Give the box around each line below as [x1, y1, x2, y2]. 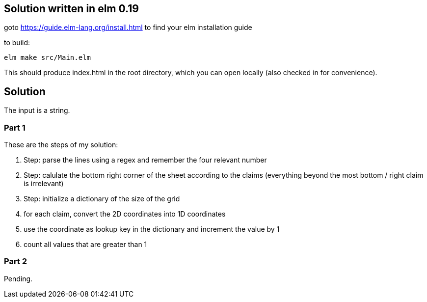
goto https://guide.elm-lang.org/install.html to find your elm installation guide [4, 23, 252, 32]
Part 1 [4, 122, 26, 133]
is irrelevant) [24, 179, 64, 188]
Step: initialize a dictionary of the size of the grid [24, 194, 180, 203]
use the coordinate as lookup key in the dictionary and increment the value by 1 [24, 225, 280, 234]
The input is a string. [4, 106, 70, 115]
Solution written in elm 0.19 [4, 2, 139, 15]
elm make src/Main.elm [4, 54, 91, 62]
